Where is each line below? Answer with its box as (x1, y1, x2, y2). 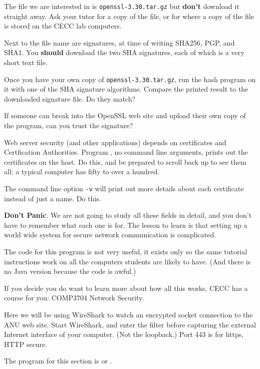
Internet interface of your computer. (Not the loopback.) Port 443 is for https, (4, 329, 244, 339)
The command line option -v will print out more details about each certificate (4, 183, 244, 194)
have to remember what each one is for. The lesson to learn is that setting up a (4, 219, 247, 230)
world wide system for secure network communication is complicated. (4, 229, 216, 240)
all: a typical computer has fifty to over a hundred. (4, 166, 160, 177)
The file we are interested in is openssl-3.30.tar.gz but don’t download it (4, 1, 239, 11)
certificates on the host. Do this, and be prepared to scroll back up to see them (4, 156, 246, 167)
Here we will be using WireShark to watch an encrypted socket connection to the (4, 309, 253, 320)
